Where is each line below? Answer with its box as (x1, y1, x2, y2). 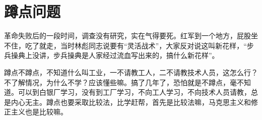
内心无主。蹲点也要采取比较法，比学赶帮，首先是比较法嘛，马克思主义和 (11, 96, 251, 107)
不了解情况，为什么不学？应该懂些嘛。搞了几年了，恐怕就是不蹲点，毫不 (4, 77, 244, 87)
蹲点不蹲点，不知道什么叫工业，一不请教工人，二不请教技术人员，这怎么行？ (4, 67, 258, 77)
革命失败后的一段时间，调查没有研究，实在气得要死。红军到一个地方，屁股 (4, 30, 251, 41)
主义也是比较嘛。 (11, 106, 68, 117)
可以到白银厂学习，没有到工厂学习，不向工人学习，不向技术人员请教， (18, 87, 251, 97)
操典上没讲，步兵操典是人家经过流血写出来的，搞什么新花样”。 (11, 50, 219, 61)
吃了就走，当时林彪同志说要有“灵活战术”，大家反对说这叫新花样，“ (25, 40, 247, 50)
